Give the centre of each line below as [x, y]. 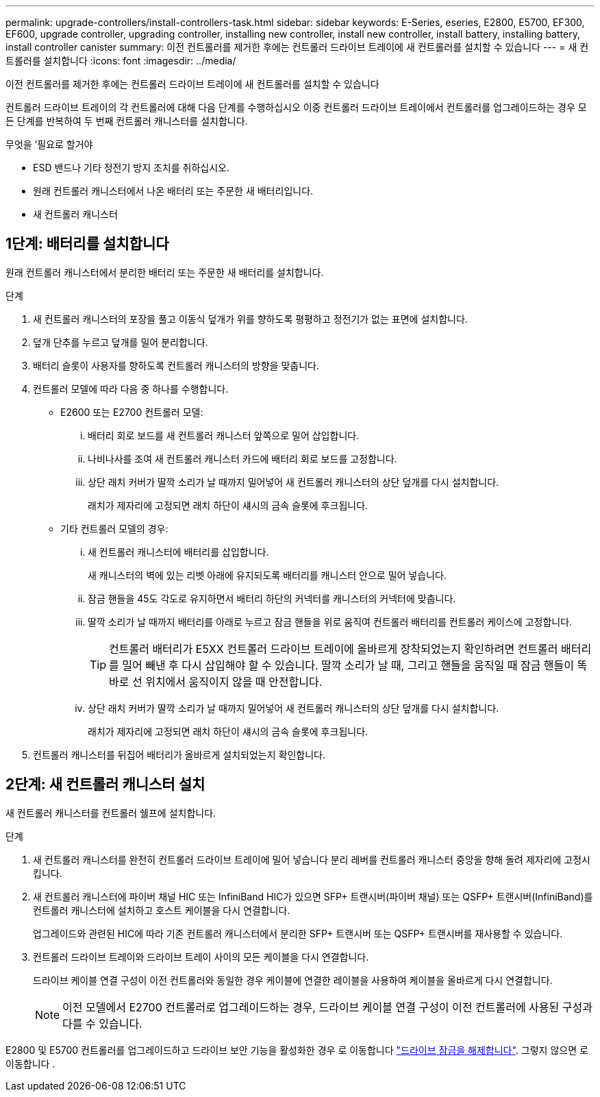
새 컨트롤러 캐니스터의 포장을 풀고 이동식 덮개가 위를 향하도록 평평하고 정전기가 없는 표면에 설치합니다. [250, 319]
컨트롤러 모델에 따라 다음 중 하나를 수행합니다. [131, 389]
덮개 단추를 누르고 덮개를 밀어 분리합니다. [121, 342]
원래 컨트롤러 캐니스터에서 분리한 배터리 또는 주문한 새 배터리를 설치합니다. [165, 272]
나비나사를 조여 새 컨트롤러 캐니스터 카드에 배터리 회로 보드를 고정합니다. [242, 458]
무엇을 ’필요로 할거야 [49, 144]
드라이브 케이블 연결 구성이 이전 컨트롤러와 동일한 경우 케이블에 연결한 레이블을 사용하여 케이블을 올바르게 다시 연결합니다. [293, 980]
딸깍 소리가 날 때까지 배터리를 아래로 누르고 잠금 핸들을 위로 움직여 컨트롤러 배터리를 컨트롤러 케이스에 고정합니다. [330, 621]
